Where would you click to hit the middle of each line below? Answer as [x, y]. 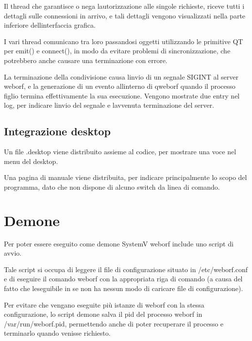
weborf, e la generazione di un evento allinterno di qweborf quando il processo [120, 86]
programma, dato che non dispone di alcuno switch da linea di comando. [112, 187]
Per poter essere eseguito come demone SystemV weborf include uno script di [119, 243]
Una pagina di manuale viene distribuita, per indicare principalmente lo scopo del [126, 177]
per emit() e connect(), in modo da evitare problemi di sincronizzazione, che [117, 51]
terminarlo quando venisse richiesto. [57, 333]
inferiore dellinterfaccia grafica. [50, 25]
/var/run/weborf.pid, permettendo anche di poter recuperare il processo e [114, 323]
